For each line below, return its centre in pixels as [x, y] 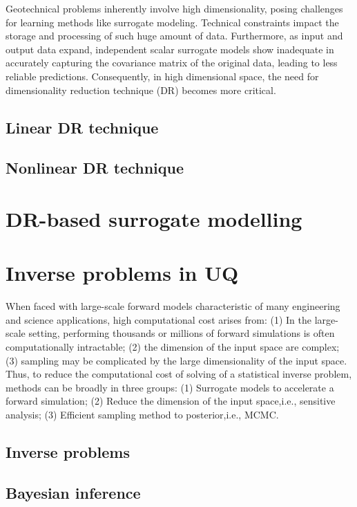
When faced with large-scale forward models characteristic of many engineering [173, 306]
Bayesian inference [73, 492]
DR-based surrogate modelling [154, 218]
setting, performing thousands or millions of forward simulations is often [182, 333]
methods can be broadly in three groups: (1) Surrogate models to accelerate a [170, 387]
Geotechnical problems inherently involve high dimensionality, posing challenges [174, 8]
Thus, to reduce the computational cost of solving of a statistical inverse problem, [179, 374]
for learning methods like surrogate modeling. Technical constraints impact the [172, 22]
